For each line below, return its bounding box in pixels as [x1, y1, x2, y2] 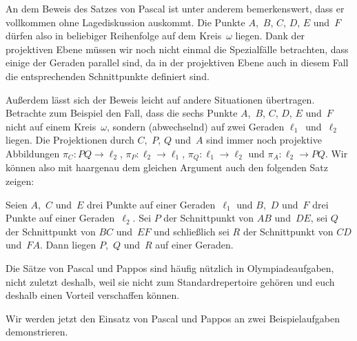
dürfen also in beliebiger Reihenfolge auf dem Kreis [6, 28, 222, 43]
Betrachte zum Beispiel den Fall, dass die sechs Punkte [6, 106, 238, 120]
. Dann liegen [39, 237, 96, 252]
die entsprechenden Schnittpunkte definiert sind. [6, 68, 210, 83]
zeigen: [6, 173, 34, 188]
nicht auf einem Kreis [6, 119, 96, 133]
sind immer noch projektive [206, 133, 322, 147]
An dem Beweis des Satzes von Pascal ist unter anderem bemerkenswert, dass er [6, 1, 345, 15]
